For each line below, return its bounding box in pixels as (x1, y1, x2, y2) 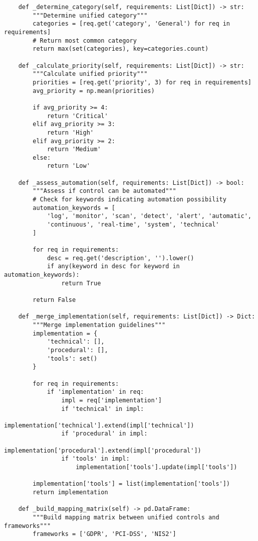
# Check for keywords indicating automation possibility (33, 196, 226, 203)
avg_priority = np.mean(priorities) (33, 87, 155, 94)
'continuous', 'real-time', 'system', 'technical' (47, 221, 219, 229)
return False (33, 296, 76, 303)
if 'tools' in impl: (61, 455, 130, 463)
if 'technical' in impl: (61, 405, 144, 412)
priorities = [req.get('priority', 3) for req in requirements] (33, 78, 251, 86)
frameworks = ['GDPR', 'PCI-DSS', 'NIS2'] (33, 530, 176, 538)
